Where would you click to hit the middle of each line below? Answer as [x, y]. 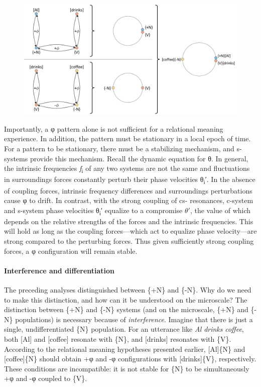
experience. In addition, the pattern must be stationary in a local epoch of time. [127, 138]
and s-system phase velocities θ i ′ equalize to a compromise [93, 211]
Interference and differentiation [59, 270]
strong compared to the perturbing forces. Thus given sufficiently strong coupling [129, 241]
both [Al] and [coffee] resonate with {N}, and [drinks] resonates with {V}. [118, 338]
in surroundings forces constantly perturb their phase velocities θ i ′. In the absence [130, 180]
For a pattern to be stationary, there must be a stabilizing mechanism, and [119, 149]
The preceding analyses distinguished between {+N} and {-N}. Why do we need [128, 289]
